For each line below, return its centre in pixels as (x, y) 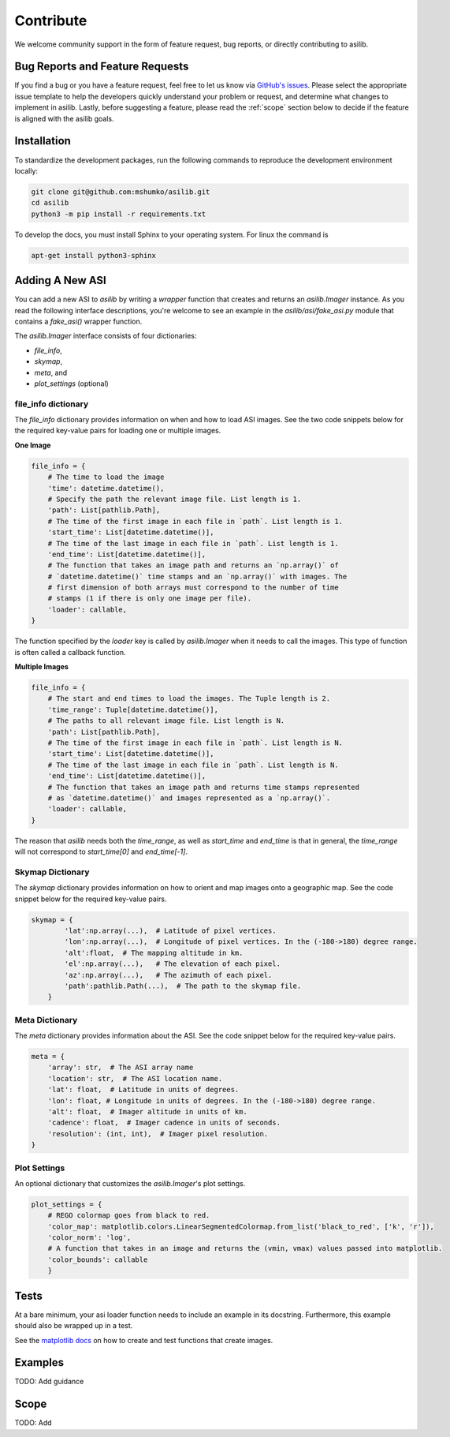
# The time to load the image (106, 477)
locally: (26, 170)
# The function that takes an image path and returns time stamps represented (204, 787)
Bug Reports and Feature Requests (102, 67)
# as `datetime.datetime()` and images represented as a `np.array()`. (189, 798)
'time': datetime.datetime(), (106, 488)
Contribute (51, 21)
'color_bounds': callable (98, 1259)
